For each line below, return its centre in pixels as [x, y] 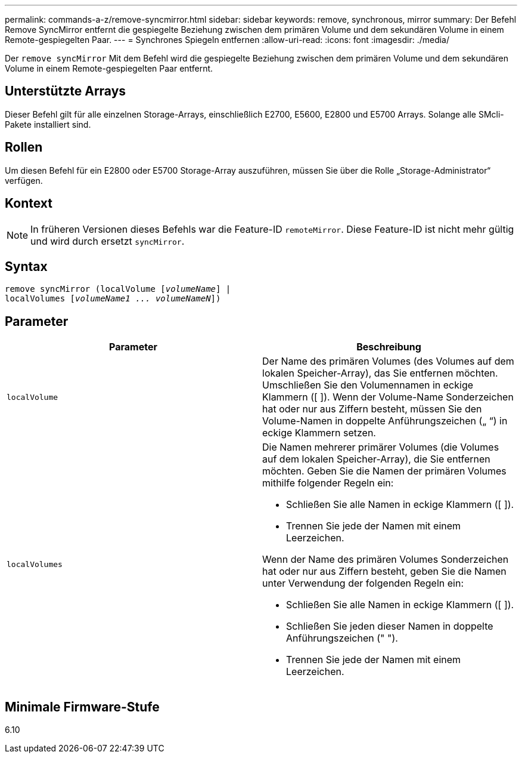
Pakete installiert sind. [48, 124]
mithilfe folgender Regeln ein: [328, 483]
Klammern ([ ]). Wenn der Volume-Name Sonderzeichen [388, 397]
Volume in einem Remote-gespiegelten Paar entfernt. [109, 68]
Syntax [26, 266]
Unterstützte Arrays [66, 91]
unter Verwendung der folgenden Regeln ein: [363, 583]
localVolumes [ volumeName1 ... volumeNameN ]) [113, 299]
